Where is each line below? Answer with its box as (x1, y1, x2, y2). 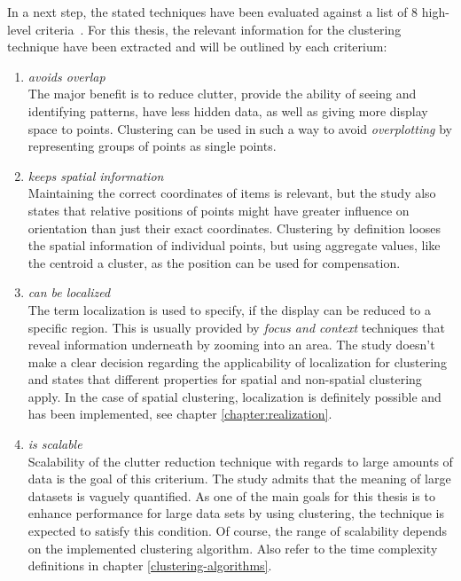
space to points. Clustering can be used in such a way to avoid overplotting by (27, 119, 452, 137)
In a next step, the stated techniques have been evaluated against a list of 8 (7, 3, 418, 20)
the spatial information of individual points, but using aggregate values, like (27, 236, 441, 255)
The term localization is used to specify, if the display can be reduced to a (27, 300, 431, 318)
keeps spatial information (27, 166, 164, 185)
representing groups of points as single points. (27, 137, 277, 155)
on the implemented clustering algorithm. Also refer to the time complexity (27, 538, 438, 557)
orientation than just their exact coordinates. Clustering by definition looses (27, 218, 441, 237)
